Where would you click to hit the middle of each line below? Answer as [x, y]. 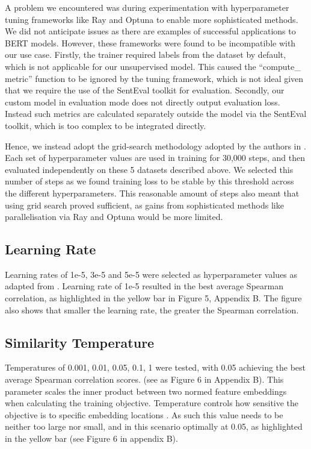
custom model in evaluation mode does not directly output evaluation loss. [143, 102]
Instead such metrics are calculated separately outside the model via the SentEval [156, 114]
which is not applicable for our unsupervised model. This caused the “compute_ [153, 66]
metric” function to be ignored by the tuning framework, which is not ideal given [154, 78]
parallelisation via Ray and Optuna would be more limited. [114, 217]
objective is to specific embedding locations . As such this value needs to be [144, 414]
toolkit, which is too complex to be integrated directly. [106, 125]
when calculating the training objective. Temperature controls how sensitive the [152, 403]
